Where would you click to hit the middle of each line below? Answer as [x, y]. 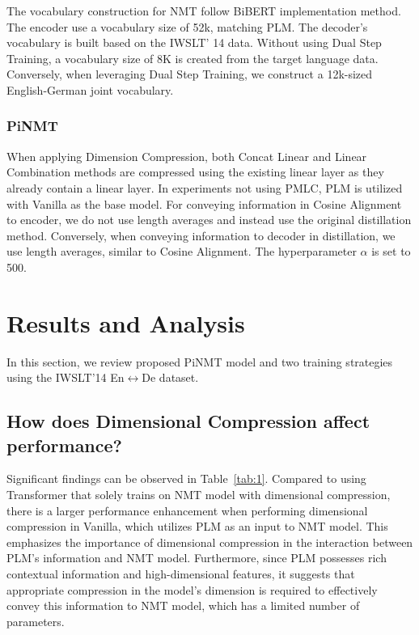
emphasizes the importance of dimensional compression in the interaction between [210, 542]
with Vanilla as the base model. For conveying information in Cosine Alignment [204, 203]
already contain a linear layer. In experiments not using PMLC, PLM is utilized [205, 187]
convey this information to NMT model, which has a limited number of [183, 605]
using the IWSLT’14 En [66, 377]
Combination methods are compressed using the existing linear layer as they [195, 172]
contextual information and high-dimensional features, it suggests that [181, 574]
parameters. [36, 621]
